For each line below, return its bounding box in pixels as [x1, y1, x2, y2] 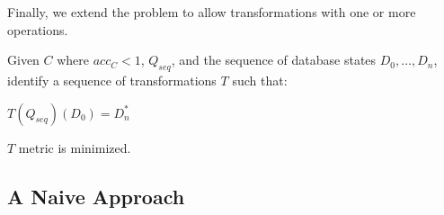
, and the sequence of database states [171, 50, 377, 69]
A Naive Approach [7, 182, 185, 210]
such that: [232, 70, 288, 89]
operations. [7, 20, 68, 39]
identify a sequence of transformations [7, 70, 217, 89]
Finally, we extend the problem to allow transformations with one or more [7, 3, 416, 21]
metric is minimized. [18, 138, 131, 157]
